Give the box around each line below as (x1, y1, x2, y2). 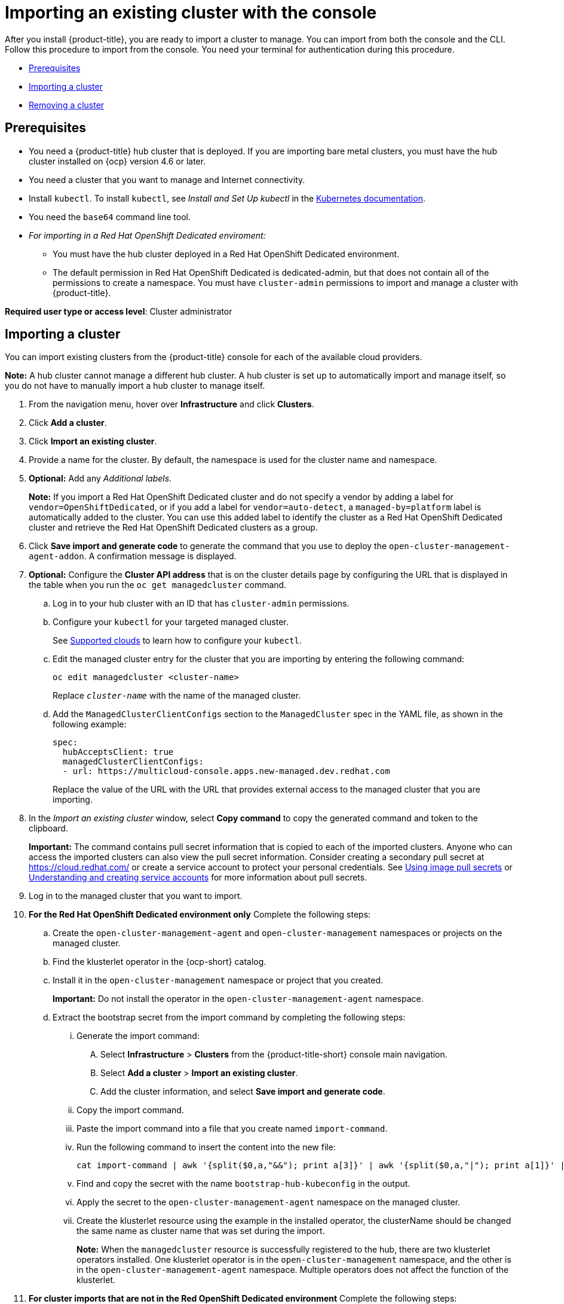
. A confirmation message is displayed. (84, 551, 237, 562)
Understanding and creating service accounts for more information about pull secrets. (29, 872, 367, 883)
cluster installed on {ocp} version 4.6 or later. (29, 156, 206, 166)
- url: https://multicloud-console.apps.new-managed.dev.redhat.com (62, 766, 390, 776)
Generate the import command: (76, 1031, 200, 1041)
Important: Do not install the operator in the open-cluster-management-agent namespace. (53, 994, 424, 1004)
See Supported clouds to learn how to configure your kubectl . (53, 635, 302, 646)
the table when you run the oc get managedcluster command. (29, 580, 287, 590)
